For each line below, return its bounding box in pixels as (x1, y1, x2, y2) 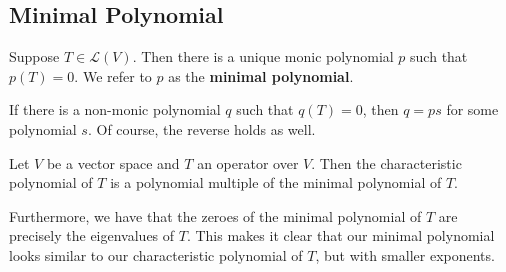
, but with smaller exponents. (315, 244, 495, 265)
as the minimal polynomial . (168, 65, 354, 86)
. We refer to (74, 65, 152, 86)
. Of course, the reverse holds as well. (87, 118, 316, 139)
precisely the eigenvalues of (9, 225, 175, 246)
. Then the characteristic (311, 152, 462, 173)
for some (446, 99, 499, 120)
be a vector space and (46, 152, 180, 173)
